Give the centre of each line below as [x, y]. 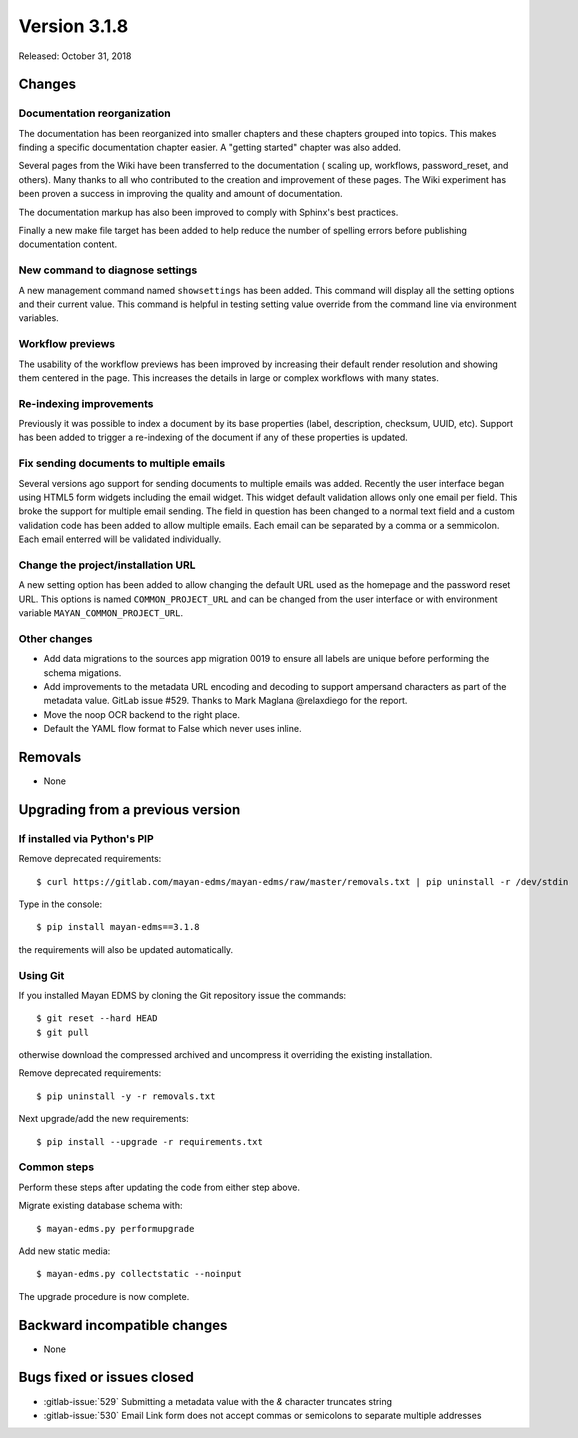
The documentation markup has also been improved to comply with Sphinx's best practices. [208, 212]
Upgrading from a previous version [129, 809]
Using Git [41, 975]
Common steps [56, 1167]
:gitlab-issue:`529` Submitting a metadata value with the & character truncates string [218, 1401]
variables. [38, 318]
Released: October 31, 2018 [75, 56]
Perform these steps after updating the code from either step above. [159, 1187]
